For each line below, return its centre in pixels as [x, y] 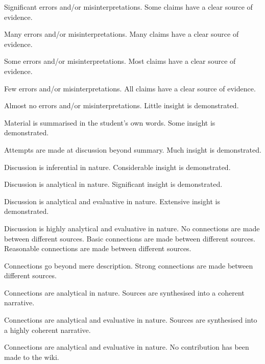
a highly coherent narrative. [47, 330]
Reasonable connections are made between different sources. [98, 248]
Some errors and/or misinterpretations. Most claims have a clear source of [120, 61]
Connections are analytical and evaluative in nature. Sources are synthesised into [131, 320]
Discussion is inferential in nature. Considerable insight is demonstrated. [117, 167]
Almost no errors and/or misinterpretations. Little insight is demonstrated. [122, 105]
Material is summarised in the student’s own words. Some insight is [110, 122]
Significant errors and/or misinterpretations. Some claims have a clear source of [128, 7]
